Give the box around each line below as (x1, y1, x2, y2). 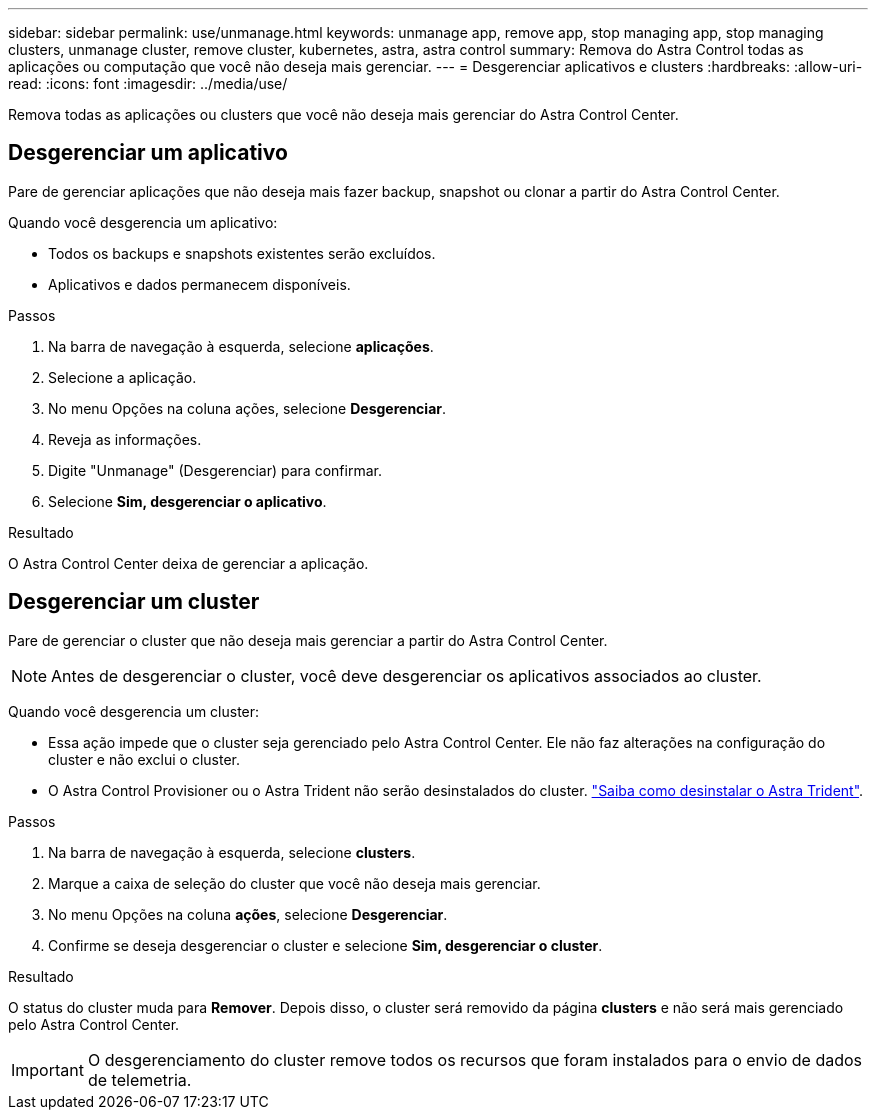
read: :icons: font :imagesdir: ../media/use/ (8, 75, 288, 92)
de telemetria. (87, 1069, 192, 1090)
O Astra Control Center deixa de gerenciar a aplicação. (8, 554, 369, 572)
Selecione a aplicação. (48, 368, 197, 386)
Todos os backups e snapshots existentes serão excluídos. (48, 244, 436, 262)
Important (11, 1059, 84, 1080)
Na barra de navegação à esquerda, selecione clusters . (48, 843, 416, 861)
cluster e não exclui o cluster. (48, 750, 241, 768)
